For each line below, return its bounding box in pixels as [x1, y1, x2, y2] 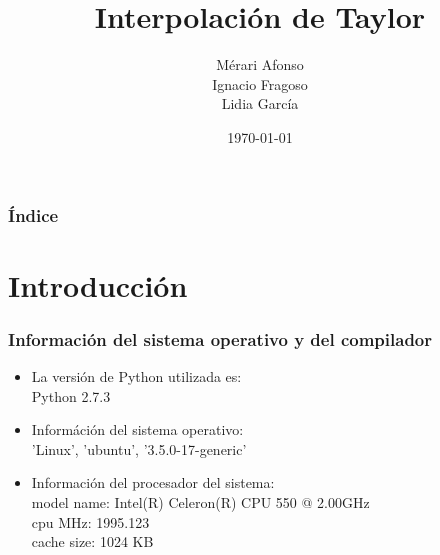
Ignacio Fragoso [212, 73, 308, 94]
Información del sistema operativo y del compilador [8, 326, 433, 351]
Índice [8, 202, 59, 227]
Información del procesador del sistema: [31, 472, 275, 493]
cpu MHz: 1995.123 [31, 511, 150, 532]
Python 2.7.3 [31, 385, 111, 406]
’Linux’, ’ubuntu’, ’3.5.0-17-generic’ [31, 438, 247, 459]
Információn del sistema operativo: [31, 419, 244, 440]
